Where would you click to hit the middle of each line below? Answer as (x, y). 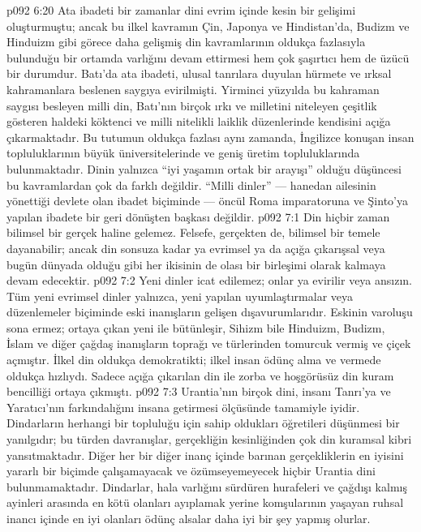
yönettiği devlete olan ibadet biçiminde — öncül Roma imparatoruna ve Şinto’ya (207, 201)
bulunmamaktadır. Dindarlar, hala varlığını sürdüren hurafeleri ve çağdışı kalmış (207, 486)
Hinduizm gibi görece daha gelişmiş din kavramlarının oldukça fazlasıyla (186, 42)
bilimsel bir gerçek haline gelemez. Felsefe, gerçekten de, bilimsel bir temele (193, 232)
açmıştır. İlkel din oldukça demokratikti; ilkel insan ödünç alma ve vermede (194, 360)
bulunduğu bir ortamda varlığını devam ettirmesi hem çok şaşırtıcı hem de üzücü (208, 57)
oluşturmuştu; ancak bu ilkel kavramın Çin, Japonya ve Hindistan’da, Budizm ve (208, 26)
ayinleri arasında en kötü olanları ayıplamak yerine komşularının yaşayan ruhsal (205, 502)
